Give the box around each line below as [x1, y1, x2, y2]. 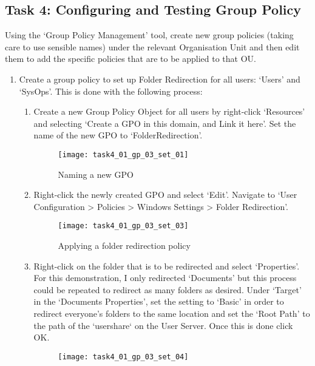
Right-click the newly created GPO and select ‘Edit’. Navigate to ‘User [33, 188, 297, 201]
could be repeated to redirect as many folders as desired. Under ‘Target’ [33, 283, 302, 296]
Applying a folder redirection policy [58, 239, 191, 252]
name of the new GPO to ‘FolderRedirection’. [33, 129, 203, 141]
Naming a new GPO [58, 168, 134, 180]
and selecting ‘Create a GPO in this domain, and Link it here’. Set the [33, 117, 296, 129]
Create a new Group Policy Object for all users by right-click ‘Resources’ [33, 105, 305, 118]
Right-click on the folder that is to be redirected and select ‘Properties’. [33, 259, 300, 272]
